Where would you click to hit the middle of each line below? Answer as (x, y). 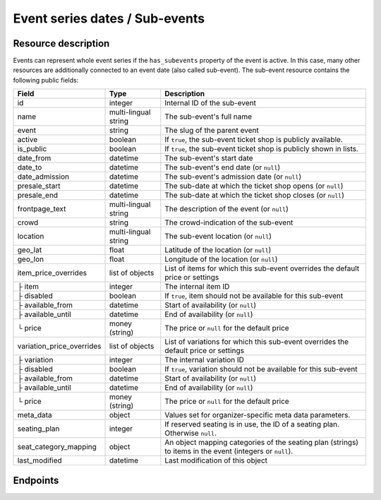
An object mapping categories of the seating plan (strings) (262, 443)
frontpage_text (42, 209)
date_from (34, 158)
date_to (30, 167)
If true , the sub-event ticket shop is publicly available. (254, 140)
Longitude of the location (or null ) (221, 259)
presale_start (39, 186)
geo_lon (31, 259)
